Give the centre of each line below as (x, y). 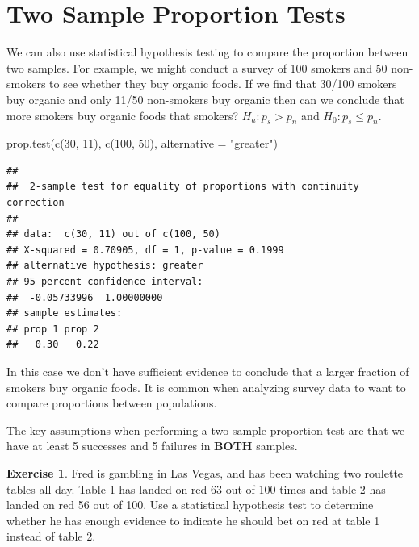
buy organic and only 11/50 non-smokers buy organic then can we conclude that (205, 99)
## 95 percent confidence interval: (105, 282)
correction (36, 203)
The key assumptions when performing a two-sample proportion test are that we (206, 430)
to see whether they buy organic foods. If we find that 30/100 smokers (223, 84)
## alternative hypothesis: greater (105, 266)
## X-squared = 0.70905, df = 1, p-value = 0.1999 (145, 250)
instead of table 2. (51, 536)
